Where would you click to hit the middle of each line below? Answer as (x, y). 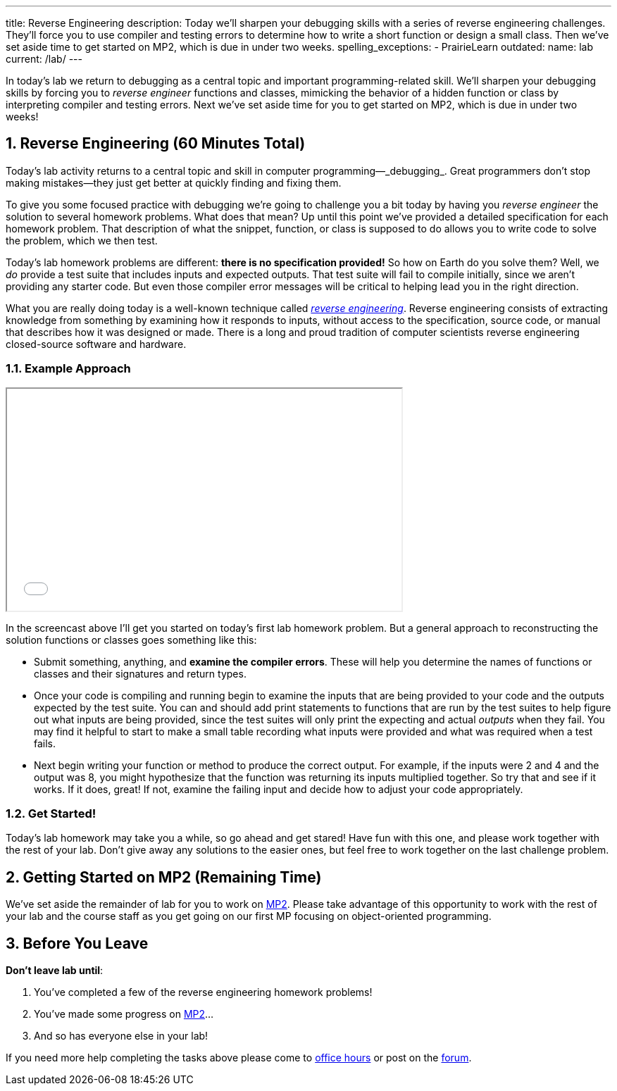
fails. (45, 743)
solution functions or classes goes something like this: (131, 640)
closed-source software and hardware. (96, 344)
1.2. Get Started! (51, 813)
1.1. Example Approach (68, 369)
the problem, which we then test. (82, 240)
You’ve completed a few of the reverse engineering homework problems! (203, 992)
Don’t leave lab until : (55, 971)
